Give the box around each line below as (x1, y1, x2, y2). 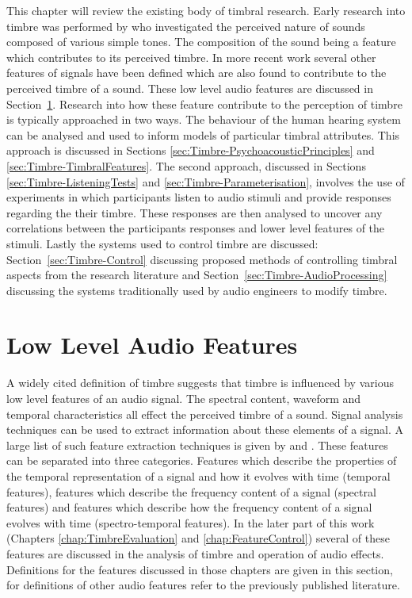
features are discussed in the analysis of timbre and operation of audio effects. (6, 545, 384, 562)
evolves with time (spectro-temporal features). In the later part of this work (6, 514, 375, 531)
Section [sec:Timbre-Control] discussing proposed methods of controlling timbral (6, 251, 398, 267)
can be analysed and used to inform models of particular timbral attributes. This (6, 126, 400, 143)
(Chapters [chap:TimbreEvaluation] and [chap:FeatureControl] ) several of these (6, 530, 390, 546)
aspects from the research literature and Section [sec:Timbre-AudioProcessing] (6, 266, 387, 283)
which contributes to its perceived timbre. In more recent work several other (6, 48, 376, 65)
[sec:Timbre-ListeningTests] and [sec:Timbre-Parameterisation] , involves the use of (6, 173, 405, 190)
